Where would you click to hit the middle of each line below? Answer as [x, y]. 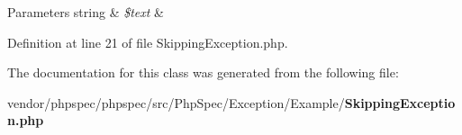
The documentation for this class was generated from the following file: [203, 72]
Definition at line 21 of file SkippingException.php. [148, 42]
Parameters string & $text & [86, 12]
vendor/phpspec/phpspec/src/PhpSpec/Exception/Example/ [176, 102]
